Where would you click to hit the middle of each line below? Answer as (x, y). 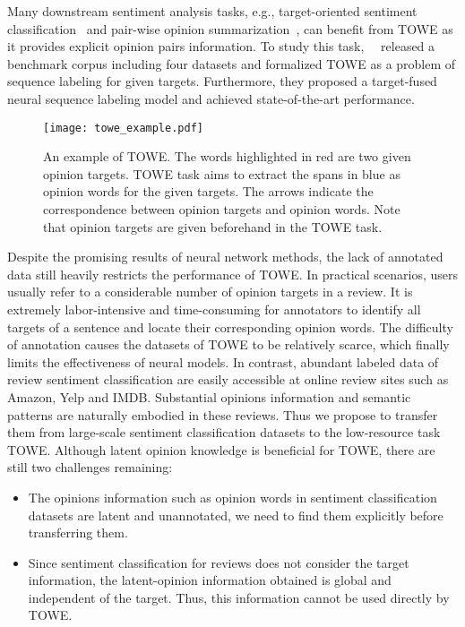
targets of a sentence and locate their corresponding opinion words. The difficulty (230, 326)
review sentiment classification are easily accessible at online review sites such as (228, 379)
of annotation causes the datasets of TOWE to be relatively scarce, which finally (228, 344)
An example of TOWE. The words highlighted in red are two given (227, 156)
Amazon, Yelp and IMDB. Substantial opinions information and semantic (209, 396)
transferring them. (78, 533)
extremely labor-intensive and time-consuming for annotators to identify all (214, 309)
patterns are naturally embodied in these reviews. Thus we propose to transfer (223, 414)
